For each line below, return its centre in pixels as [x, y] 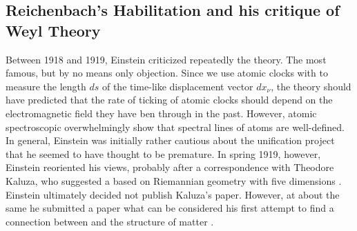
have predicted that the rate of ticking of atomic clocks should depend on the [169, 100]
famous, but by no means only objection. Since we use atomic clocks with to [167, 73]
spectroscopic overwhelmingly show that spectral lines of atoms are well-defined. [175, 127]
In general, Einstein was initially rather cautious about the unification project [170, 140]
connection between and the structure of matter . [110, 221]
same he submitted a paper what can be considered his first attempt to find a [170, 208]
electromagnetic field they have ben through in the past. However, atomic [161, 113]
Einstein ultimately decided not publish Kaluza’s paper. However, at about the [173, 194]
